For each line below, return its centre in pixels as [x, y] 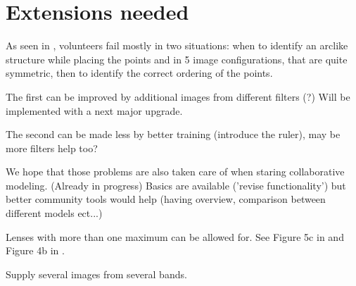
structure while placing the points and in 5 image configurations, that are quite [177, 59]
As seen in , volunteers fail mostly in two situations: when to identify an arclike [177, 45]
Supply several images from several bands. [96, 274]
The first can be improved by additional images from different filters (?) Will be [178, 96]
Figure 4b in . [35, 250]
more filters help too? [52, 148]
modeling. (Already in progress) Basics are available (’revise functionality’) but [176, 185]
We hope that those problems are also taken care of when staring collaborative [175, 172]
